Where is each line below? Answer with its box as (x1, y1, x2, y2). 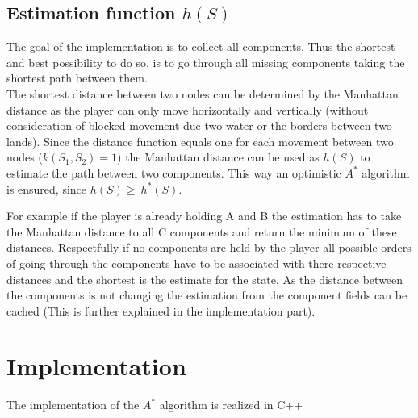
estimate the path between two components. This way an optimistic (6, 164, 341, 181)
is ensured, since (6, 180, 87, 197)
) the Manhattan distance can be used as (117, 148, 320, 165)
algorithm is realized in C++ (159, 396, 303, 413)
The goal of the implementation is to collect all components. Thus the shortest (6, 38, 395, 55)
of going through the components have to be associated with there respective (6, 254, 387, 271)
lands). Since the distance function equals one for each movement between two (6, 132, 394, 149)
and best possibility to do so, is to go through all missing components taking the (6, 53, 405, 70)
